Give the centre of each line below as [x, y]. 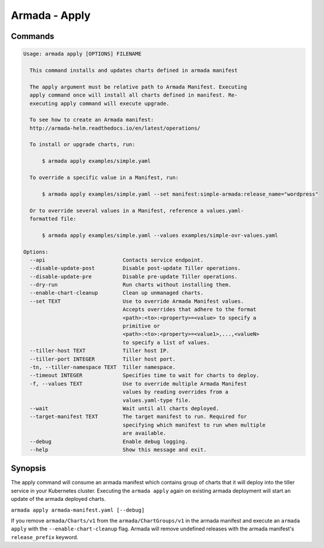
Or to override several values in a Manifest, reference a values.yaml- [137, 210]
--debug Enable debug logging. [109, 441]
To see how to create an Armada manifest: [92, 120]
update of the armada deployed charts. [58, 499]
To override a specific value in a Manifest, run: [104, 178]
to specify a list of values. [166, 342]
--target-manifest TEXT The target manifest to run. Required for [138, 417]
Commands [33, 36]
